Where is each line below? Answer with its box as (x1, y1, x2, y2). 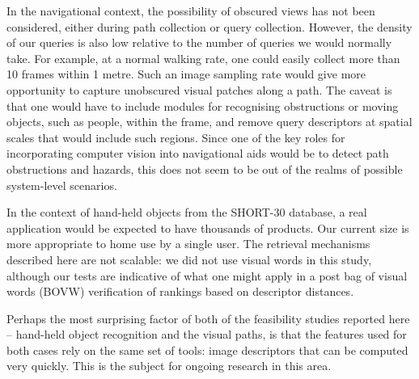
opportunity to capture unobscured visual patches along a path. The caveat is (6, 81, 392, 98)
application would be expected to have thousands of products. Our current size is (6, 219, 409, 236)
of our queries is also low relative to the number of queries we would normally (6, 34, 392, 51)
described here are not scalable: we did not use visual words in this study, (6, 251, 372, 267)
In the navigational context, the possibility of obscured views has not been (6, 2, 375, 19)
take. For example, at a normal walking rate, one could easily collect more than (6, 49, 400, 66)
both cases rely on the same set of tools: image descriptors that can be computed (6, 341, 408, 358)
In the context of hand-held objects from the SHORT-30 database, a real (6, 204, 367, 221)
